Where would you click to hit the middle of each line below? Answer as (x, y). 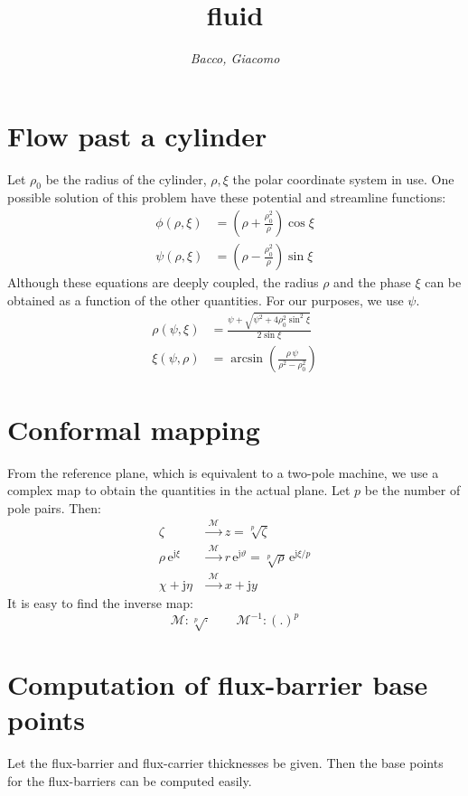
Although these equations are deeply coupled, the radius (163, 282)
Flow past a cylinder (137, 135)
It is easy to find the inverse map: (100, 603)
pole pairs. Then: (54, 507)
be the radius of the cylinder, (126, 178)
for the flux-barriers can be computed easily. (130, 780)
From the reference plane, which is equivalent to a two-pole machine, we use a (223, 472)
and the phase (372, 282)
